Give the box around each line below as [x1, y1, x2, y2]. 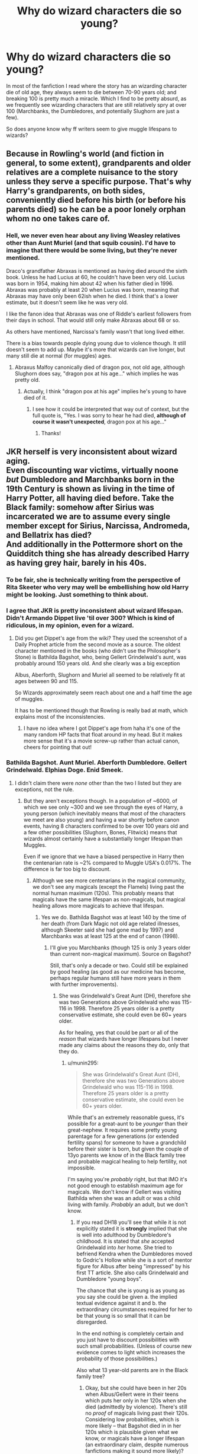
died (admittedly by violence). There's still [85, 1403, 187, 1410]
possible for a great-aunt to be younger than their [67, 1120, 188, 1127]
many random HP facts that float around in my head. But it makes [23, 731, 183, 738]
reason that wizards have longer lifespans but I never [59, 1035, 189, 1042]
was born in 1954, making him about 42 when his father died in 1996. [6, 280, 174, 287]
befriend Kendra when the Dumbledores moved [76, 1250, 193, 1257]
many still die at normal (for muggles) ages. [6, 352, 112, 359]
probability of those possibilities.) [76, 1355, 158, 1362]
